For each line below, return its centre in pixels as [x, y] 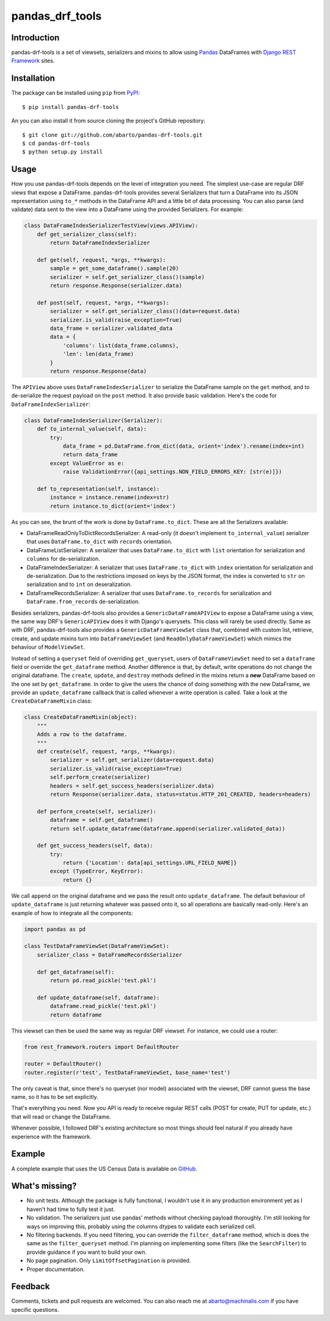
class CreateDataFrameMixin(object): [81, 717]
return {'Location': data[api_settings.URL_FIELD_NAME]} [150, 863]
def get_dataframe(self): [76, 972]
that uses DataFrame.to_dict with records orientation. [100, 542]
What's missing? [44, 1186]
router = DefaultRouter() [63, 1064]
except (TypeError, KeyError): [97, 871]
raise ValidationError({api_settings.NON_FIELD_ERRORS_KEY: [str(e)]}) [172, 472]
